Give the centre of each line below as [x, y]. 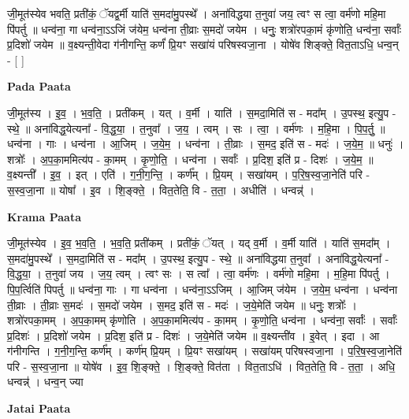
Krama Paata [44, 216]
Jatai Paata [39, 408]
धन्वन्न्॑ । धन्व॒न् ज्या [45, 382]
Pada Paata [39, 86]
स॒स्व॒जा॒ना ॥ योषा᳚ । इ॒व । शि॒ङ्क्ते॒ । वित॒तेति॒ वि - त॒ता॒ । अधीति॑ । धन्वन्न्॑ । [161, 189]
